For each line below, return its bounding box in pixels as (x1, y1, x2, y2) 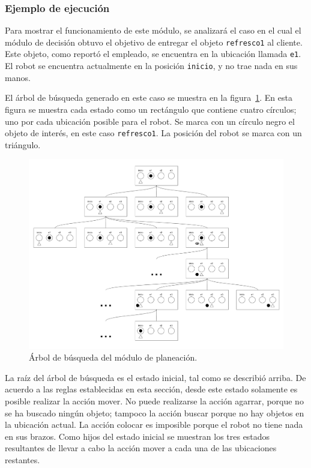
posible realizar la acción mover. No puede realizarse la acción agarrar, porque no (5, 395, 304, 407)
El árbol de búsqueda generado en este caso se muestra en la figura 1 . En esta (5, 91, 292, 104)
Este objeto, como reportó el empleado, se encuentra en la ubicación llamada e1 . (5, 47, 301, 60)
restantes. (5, 453, 40, 466)
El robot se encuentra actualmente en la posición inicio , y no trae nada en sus (5, 59, 298, 72)
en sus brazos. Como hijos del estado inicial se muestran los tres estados (5, 430, 270, 442)
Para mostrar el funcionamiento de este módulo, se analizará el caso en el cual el (5, 24, 301, 37)
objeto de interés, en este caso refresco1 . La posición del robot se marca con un (5, 127, 302, 139)
